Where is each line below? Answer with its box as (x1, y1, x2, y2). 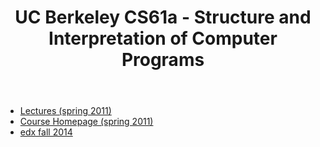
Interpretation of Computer (48, 27, 278, 50)
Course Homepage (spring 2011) (19, 116, 154, 128)
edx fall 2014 (19, 126, 73, 138)
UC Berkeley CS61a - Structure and (14, 6, 312, 29)
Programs (121, 49, 205, 71)
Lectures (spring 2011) (19, 105, 112, 117)
